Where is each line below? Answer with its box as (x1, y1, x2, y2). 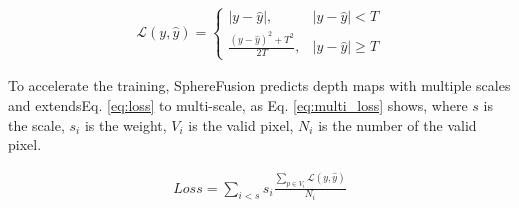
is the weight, (84, 114, 167, 135)
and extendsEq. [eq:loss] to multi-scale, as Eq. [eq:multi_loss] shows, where (8, 94, 468, 115)
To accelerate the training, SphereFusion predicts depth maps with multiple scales (8, 75, 511, 96)
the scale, (8, 114, 65, 135)
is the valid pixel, (188, 114, 294, 135)
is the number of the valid (318, 114, 477, 135)
